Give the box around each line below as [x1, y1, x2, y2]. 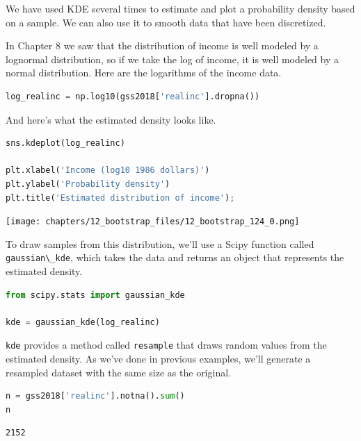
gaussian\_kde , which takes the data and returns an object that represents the [6, 250, 344, 265]
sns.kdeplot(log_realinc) [6, 138, 125, 149]
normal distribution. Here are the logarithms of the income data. [6, 65, 282, 80]
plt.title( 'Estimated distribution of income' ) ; [6, 192, 235, 203]
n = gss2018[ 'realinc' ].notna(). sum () [6, 391, 185, 401]
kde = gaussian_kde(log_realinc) [6, 317, 160, 327]
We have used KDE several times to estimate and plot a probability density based [6, 1, 355, 15]
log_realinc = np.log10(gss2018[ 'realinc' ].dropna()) [6, 91, 260, 101]
